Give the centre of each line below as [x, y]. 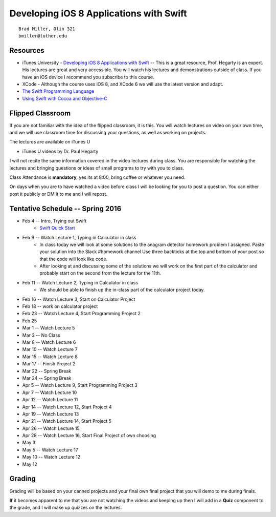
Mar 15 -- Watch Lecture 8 [50, 357]
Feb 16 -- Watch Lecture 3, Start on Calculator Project [79, 299]
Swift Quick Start [57, 228]
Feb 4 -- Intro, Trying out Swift [54, 221]
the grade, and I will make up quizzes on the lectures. [66, 508]
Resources [27, 50]
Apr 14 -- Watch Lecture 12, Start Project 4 [67, 407]
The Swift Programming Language [58, 91]
